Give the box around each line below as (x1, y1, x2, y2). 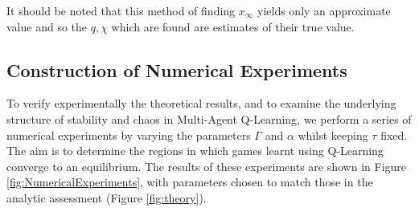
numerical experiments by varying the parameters (6, 126, 251, 143)
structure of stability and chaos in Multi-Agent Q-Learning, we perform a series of (6, 110, 412, 127)
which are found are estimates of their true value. (111, 18, 355, 35)
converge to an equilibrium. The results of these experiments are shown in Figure (6, 157, 407, 174)
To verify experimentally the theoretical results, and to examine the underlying (6, 95, 396, 112)
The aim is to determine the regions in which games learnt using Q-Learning (6, 142, 384, 159)
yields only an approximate (257, 2, 391, 18)
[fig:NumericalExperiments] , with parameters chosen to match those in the (6, 173, 373, 190)
